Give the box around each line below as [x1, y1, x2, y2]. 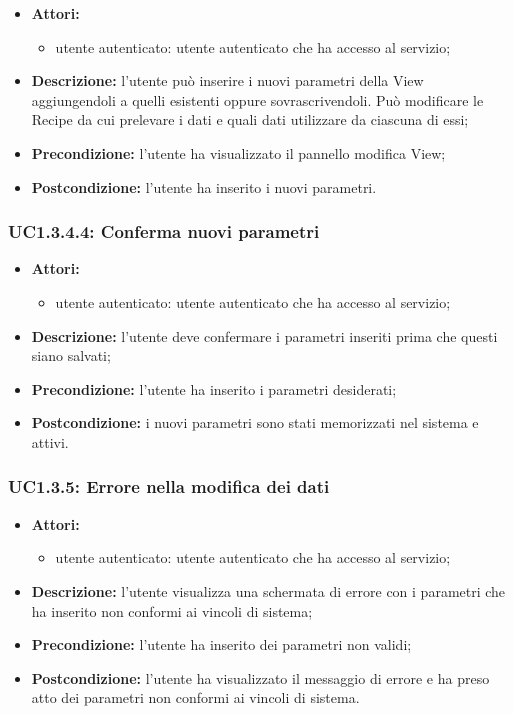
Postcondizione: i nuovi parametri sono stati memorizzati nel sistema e [31, 412, 479, 433]
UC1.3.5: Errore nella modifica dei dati [8, 474, 330, 499]
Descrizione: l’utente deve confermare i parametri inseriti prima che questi [31, 325, 498, 346]
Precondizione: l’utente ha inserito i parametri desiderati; [31, 378, 397, 399]
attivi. [31, 431, 69, 452]
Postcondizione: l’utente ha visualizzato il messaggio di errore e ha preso [31, 667, 490, 688]
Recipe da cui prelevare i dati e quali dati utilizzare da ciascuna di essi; [31, 109, 469, 130]
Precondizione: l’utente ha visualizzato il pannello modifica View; [31, 142, 446, 163]
